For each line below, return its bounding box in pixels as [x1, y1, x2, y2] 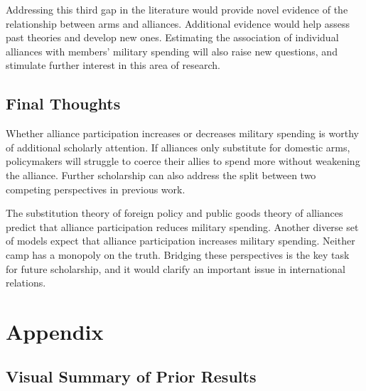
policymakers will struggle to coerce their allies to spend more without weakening [6, 154, 360, 168]
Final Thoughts [6, 92, 121, 114]
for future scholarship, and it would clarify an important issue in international [6, 261, 345, 276]
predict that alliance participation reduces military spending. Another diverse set [6, 219, 359, 234]
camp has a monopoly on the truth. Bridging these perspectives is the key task [6, 247, 350, 262]
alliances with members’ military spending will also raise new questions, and [6, 43, 338, 58]
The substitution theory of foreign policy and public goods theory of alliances [6, 205, 343, 220]
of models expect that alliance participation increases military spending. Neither [6, 233, 355, 248]
